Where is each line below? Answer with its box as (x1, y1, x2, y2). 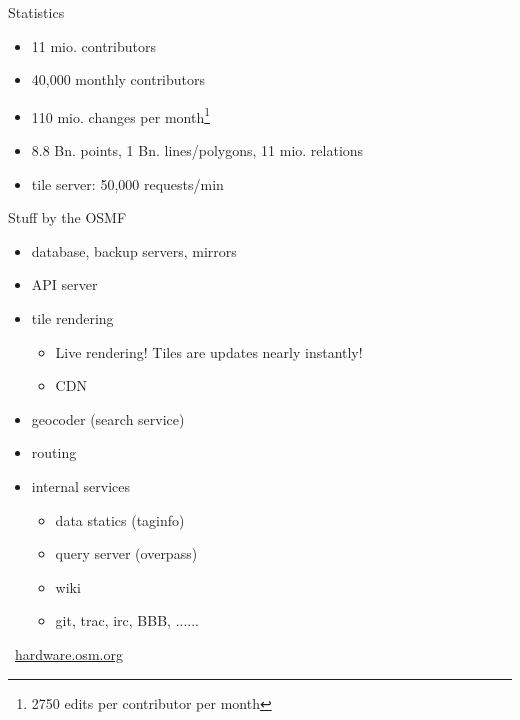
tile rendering (31, 308, 114, 328)
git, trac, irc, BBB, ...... (55, 610, 199, 631)
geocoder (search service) (31, 408, 185, 429)
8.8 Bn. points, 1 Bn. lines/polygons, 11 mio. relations (31, 140, 364, 161)
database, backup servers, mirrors (31, 240, 237, 261)
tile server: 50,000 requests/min (31, 173, 224, 194)
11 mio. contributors (31, 35, 157, 56)
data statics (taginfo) (55, 509, 185, 530)
